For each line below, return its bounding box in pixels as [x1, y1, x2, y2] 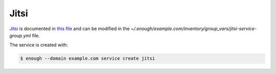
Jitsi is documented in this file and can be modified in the [9, 26, 130, 32]
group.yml [9, 32, 31, 38]
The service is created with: [9, 42, 68, 48]
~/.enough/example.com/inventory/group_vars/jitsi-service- [130, 26, 257, 32]
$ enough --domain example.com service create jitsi [20, 56, 155, 61]
